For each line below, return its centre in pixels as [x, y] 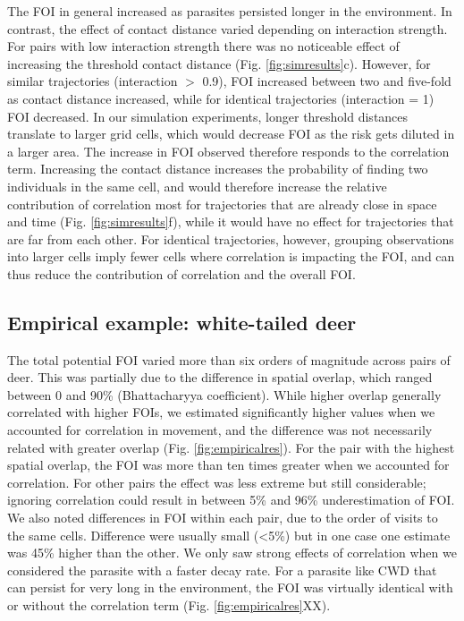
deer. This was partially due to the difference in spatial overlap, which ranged [220, 377]
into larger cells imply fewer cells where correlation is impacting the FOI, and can [231, 256]
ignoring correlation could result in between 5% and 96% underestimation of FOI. [231, 500]
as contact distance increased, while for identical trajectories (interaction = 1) [221, 98]
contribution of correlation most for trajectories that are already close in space [222, 204]
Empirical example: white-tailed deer [182, 322]
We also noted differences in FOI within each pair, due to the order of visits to [223, 518]
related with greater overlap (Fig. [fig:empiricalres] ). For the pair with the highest [231, 447]
